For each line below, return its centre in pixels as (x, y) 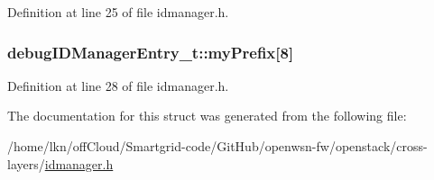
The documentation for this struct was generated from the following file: (207, 116)
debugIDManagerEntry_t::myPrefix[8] (151, 52)
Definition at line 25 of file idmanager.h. (118, 12)
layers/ (26, 163)
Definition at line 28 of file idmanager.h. (118, 85)
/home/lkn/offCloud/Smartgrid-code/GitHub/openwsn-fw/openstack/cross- (217, 146)
